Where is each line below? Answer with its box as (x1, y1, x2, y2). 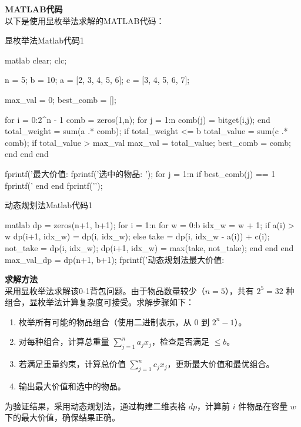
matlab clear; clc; (5, 54, 67, 66)
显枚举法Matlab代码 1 (5, 34, 84, 46)
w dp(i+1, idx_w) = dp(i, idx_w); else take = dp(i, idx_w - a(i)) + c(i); (5, 230, 270, 242)
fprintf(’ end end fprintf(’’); (5, 179, 103, 191)
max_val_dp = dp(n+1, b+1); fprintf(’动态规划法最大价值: (5, 253, 225, 265)
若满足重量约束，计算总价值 (18, 358, 126, 370)
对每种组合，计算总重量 (18, 335, 109, 348)
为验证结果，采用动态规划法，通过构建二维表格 (5, 399, 186, 412)
